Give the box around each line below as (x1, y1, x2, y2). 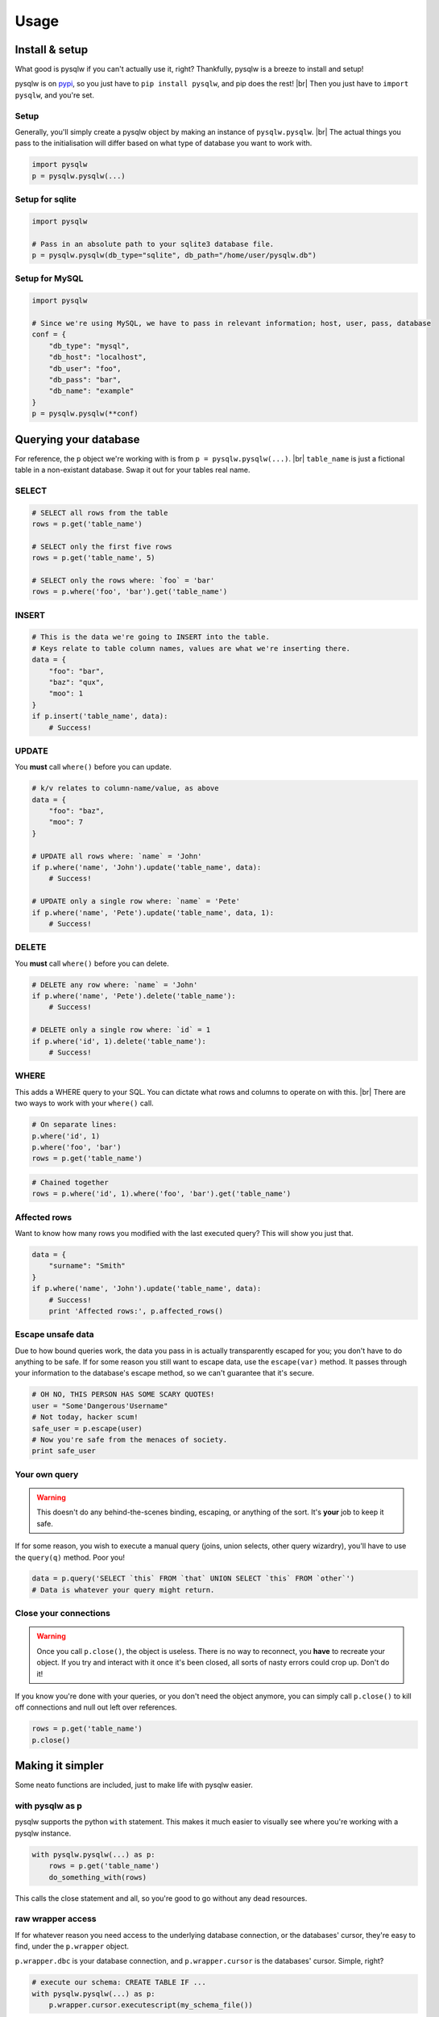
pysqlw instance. (14, 1828, 72, 1838)
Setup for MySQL (14, 273, 84, 284)
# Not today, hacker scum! (31, 1413, 139, 1422)
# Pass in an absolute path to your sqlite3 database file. (31, 239, 275, 248)
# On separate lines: (31, 1120, 118, 1130)
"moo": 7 (48, 817, 84, 827)
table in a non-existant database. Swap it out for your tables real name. (14, 465, 251, 474)
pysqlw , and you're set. (14, 90, 94, 100)
